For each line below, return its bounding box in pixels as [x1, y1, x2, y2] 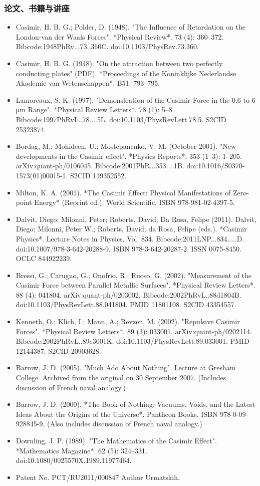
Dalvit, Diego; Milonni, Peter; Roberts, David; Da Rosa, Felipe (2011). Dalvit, [16, 213, 256, 224]
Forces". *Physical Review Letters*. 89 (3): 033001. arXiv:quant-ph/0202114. [16, 326, 252, 336]
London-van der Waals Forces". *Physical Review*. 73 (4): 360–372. [16, 31, 224, 42]
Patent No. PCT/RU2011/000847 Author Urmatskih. [16, 471, 180, 482]
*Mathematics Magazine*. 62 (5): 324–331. [16, 445, 147, 455]
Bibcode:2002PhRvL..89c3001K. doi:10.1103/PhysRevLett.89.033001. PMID [16, 336, 249, 346]
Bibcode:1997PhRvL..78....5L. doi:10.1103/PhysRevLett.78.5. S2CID [16, 114, 226, 124]
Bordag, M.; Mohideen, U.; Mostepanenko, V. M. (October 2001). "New [16, 141, 236, 151]
